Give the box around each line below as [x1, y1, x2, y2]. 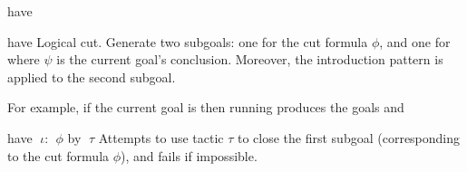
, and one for [379, 32, 451, 51]
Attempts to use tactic [98, 128, 224, 147]
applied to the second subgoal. [7, 67, 176, 86]
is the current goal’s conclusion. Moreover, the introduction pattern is [56, 50, 443, 69]
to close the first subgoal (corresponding [237, 128, 461, 147]
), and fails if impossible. [121, 146, 258, 165]
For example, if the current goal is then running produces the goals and [7, 98, 404, 117]
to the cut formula [7, 146, 110, 165]
